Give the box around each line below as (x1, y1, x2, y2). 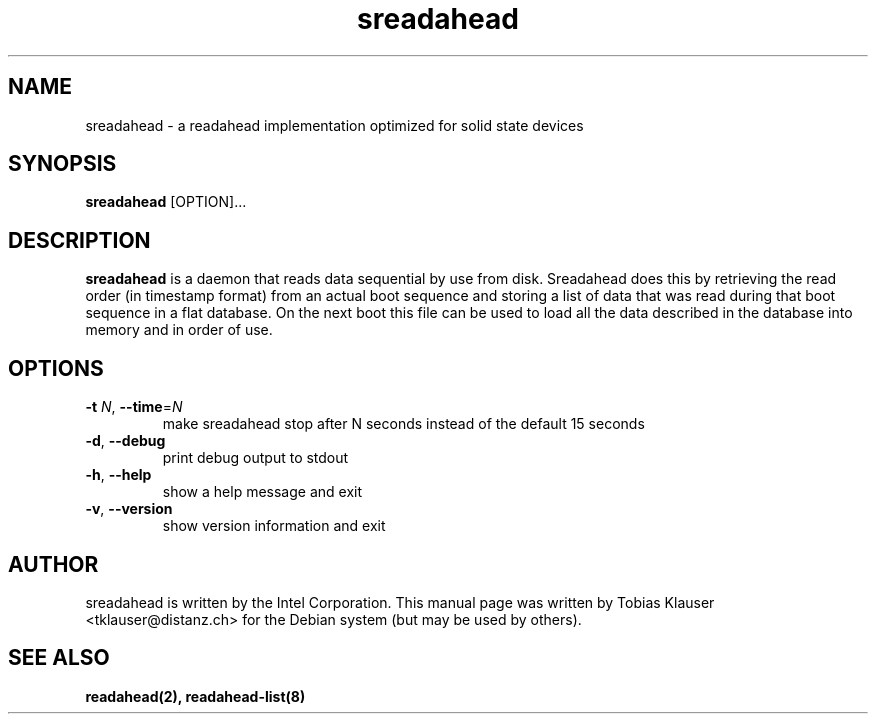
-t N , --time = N (85, 398, 183, 416)
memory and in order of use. (85, 321, 273, 339)
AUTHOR (8, 551, 99, 577)
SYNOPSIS (8, 151, 117, 177)
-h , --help (85, 466, 152, 484)
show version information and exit (162, 517, 386, 535)
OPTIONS (8, 355, 104, 381)
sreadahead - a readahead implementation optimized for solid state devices (85, 116, 584, 134)
